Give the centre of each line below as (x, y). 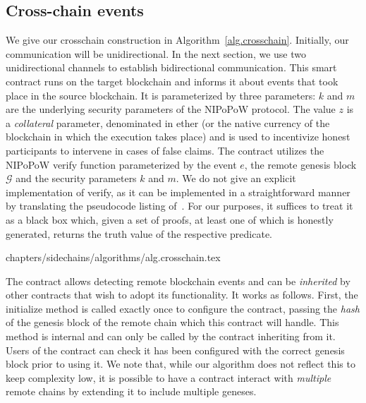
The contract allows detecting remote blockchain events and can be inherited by (178, 281)
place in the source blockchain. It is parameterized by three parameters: (161, 95)
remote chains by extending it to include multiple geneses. (131, 391)
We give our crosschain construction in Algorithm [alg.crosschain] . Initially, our (177, 40)
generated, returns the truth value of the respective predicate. (139, 233)
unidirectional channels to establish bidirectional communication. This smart (171, 67)
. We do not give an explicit (236, 178)
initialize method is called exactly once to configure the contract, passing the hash (183, 308)
